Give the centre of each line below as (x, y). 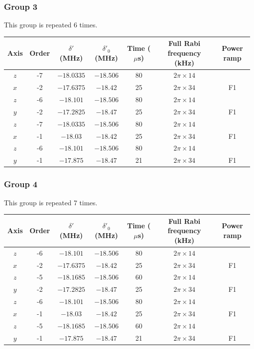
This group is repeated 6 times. (51, 25)
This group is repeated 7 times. (51, 202)
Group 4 (21, 184)
